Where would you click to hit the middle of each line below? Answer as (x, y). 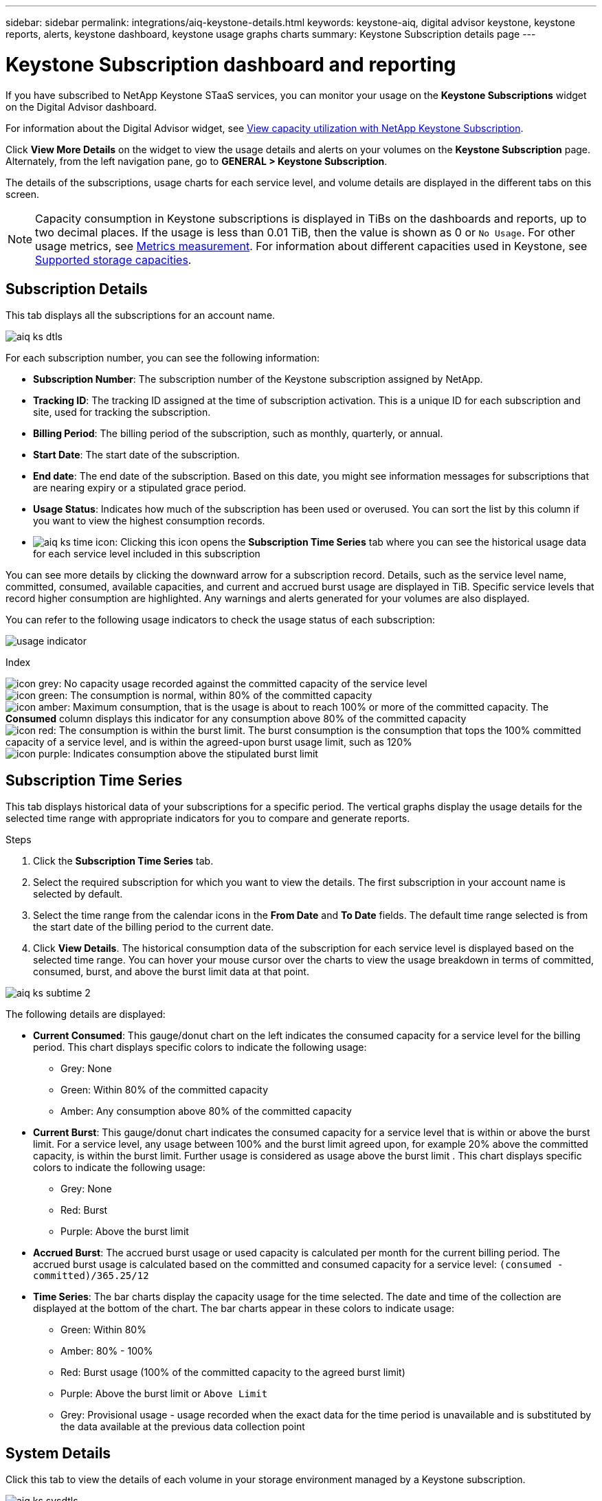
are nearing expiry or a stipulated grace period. (140, 488)
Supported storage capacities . (113, 259)
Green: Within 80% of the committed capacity (165, 1090)
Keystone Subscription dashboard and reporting (231, 64)
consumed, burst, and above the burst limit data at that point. (171, 972)
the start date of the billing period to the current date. (154, 927)
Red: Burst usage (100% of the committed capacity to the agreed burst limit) (233, 1372)
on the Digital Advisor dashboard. (81, 107)
